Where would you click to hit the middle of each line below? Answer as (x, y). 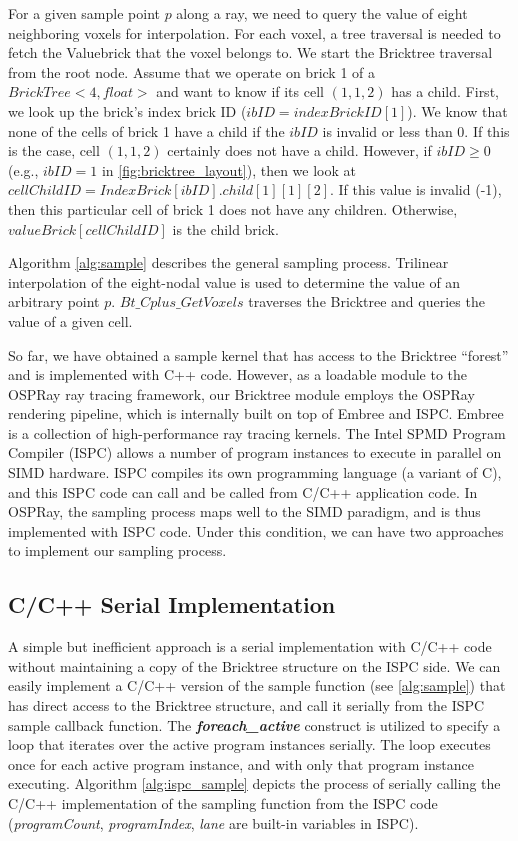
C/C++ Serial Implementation (172, 604)
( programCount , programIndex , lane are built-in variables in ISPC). (213, 822)
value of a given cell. (70, 320)
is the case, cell (54, 150)
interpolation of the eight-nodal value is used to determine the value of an (234, 281)
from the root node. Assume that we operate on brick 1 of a (192, 71)
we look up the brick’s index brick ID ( (127, 110)
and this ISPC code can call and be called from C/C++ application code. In (243, 491)
